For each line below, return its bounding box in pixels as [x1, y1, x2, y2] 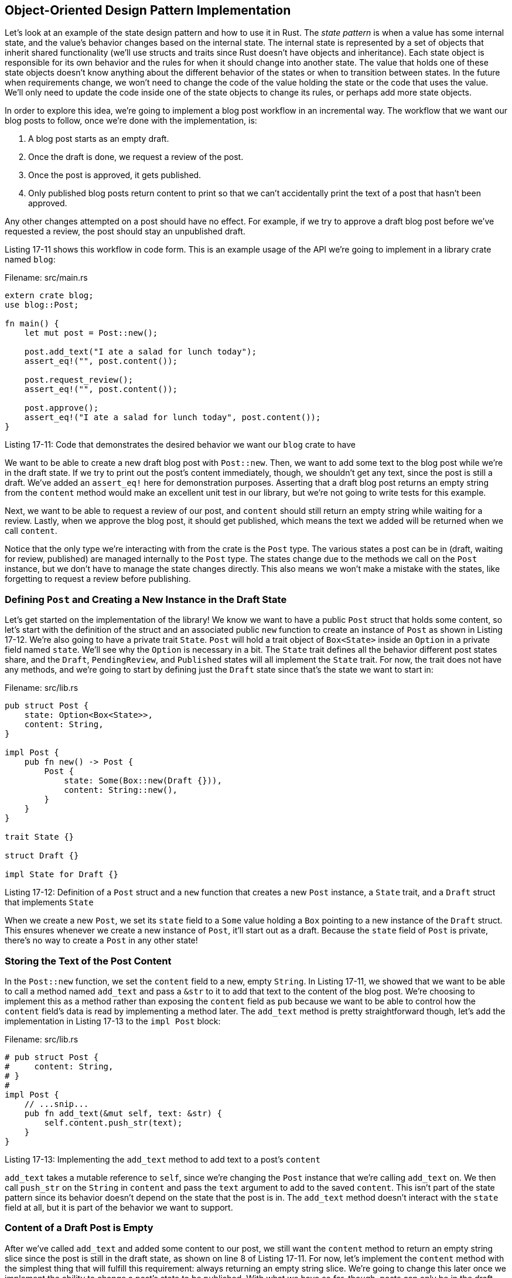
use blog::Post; [5, 300, 79, 310]
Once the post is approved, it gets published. [28, 170, 202, 180]
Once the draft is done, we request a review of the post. [28, 152, 244, 162]
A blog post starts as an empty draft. [28, 134, 169, 144]
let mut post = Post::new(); [24, 328, 158, 338]
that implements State [5, 897, 94, 908]
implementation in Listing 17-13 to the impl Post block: [5, 1015, 221, 1026]
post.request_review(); [24, 375, 134, 385]
